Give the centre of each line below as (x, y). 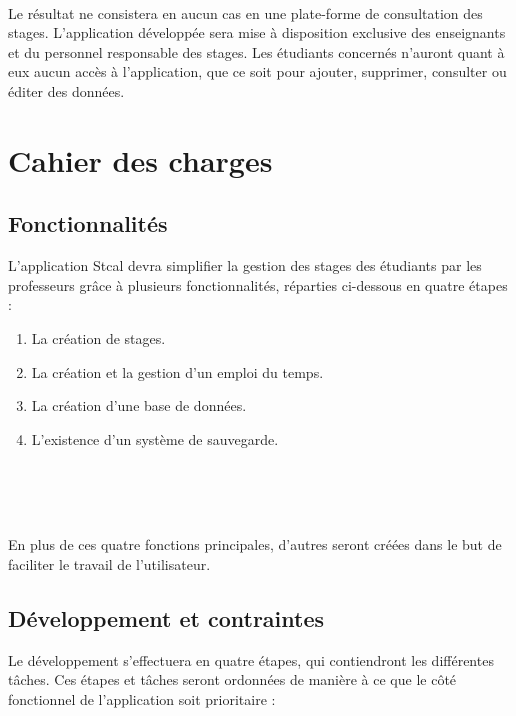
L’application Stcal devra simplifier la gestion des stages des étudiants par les (245, 265)
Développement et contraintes (166, 617)
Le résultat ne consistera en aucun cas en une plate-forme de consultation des (245, 12)
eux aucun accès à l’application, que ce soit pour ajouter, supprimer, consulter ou (257, 71)
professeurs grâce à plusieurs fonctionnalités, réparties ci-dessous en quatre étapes (258, 284)
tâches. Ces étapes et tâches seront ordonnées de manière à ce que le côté (232, 679)
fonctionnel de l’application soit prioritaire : (142, 698)
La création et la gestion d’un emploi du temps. (177, 371)
